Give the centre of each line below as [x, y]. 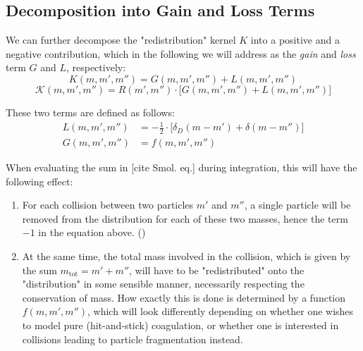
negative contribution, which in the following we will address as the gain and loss [181, 53]
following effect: [39, 181]
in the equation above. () [92, 232]
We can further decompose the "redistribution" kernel [121, 40]
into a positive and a [295, 40]
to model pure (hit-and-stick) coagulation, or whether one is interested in [180, 325]
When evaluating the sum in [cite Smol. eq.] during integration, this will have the [181, 167]
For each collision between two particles [108, 205]
